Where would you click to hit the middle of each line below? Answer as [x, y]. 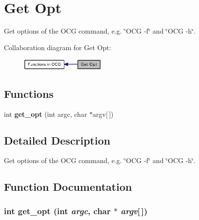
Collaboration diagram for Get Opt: [58, 47]
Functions [29, 93]
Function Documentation [68, 187]
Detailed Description [57, 140]
